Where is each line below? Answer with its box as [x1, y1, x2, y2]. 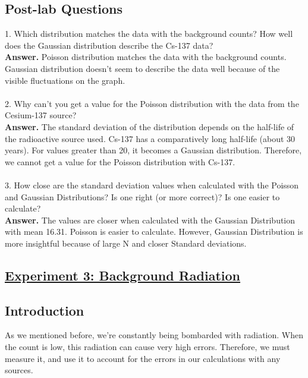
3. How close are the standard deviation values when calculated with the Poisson [5, 178, 299, 191]
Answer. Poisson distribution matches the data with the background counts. [5, 51, 287, 63]
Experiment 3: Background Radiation [5, 266, 241, 284]
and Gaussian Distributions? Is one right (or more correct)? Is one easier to [5, 190, 280, 203]
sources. [5, 364, 33, 376]
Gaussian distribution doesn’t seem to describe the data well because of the [5, 62, 280, 74]
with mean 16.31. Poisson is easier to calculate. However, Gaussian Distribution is [5, 225, 303, 238]
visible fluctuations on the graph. [5, 74, 125, 86]
